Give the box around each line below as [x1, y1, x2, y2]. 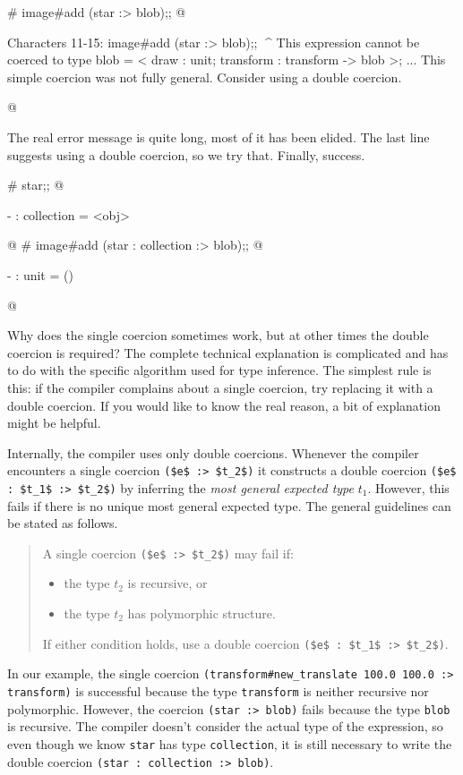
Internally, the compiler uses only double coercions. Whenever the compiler [7, 443, 419, 462]
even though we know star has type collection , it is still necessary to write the [7, 734, 452, 753]
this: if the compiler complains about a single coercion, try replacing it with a [7, 378, 433, 396]
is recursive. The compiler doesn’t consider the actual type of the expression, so [7, 717, 443, 736]
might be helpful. [7, 413, 101, 432]
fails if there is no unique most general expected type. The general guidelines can [7, 496, 451, 515]
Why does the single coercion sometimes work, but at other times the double [7, 326, 429, 345]
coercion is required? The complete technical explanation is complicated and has [7, 343, 449, 362]
